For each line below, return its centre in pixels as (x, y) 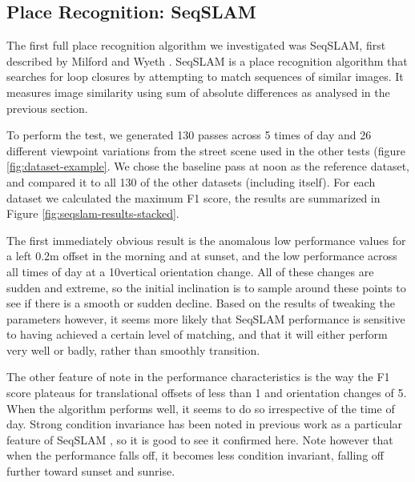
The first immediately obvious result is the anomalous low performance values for (206, 240)
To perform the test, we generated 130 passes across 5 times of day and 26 (189, 135)
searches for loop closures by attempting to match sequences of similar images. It (205, 76)
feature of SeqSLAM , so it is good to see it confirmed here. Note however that (200, 439)
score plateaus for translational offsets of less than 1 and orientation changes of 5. (207, 393)
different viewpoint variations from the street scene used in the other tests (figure (206, 150)
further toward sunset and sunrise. (91, 471)
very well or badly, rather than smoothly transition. (133, 349)
